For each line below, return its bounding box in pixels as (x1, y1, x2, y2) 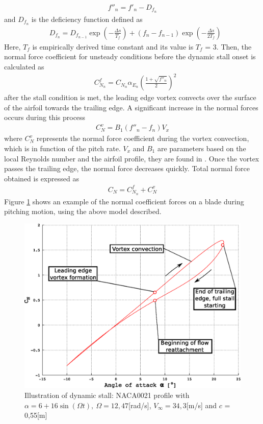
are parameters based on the (157, 143, 246, 153)
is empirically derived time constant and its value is (32, 41, 194, 52)
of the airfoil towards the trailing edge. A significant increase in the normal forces (4, 102, 258, 112)
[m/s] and (186, 399, 217, 410)
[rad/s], (128, 399, 151, 410)
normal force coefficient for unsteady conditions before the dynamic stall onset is (4, 51, 256, 62)
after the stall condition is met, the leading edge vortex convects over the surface (4, 92, 256, 103)
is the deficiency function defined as (31, 13, 143, 24)
